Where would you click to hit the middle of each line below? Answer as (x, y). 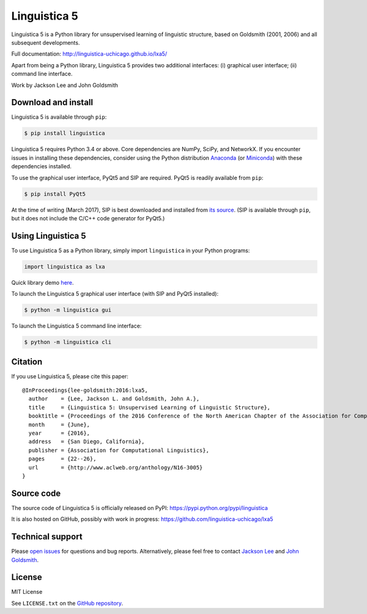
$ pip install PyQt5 (55, 194)
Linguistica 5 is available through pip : (59, 117)
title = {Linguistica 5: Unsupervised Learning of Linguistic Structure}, (150, 407)
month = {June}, (59, 425)
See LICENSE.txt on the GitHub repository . (67, 603)
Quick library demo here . (43, 282)
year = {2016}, (59, 433)
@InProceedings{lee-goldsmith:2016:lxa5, (85, 391)
